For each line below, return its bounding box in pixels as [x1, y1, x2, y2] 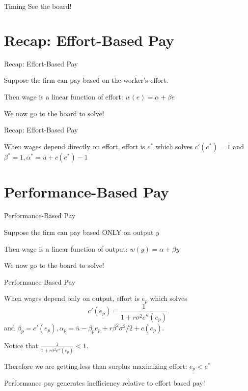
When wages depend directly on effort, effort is [4, 141, 145, 151]
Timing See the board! [4, 1, 72, 11]
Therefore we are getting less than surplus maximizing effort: [4, 360, 188, 371]
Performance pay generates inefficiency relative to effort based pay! [4, 378, 205, 388]
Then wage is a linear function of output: [4, 243, 128, 254]
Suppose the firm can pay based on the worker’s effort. [4, 75, 168, 85]
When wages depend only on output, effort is [4, 293, 139, 303]
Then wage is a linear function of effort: [4, 91, 123, 101]
